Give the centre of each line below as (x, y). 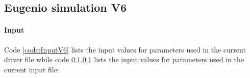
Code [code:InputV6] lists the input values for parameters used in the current (125, 49)
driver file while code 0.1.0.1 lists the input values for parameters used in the (124, 59)
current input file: (32, 69)
